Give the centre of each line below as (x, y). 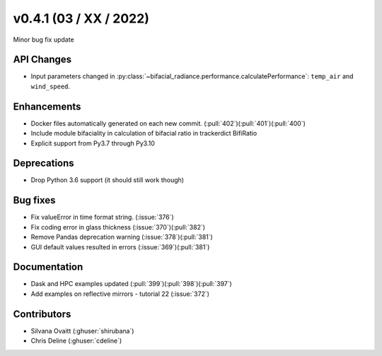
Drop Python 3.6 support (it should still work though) (107, 180)
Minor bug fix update (44, 40)
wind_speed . (51, 86)
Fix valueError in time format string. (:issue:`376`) (103, 217)
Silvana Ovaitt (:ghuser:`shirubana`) (82, 331)
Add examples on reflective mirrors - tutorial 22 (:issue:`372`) (120, 294)
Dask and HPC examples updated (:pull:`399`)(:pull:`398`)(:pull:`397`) (132, 284)
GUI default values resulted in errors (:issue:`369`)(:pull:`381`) (120, 247)
